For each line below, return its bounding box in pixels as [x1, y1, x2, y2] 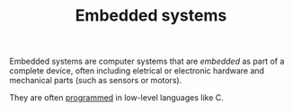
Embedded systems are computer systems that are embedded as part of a [9, 56, 285, 67]
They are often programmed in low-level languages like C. [9, 92, 225, 103]
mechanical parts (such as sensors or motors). [9, 75, 182, 86]
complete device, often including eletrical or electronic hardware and [9, 65, 265, 76]
